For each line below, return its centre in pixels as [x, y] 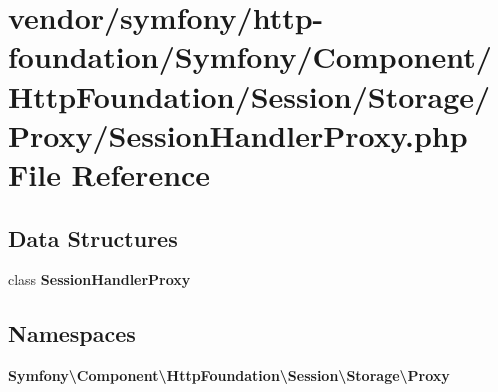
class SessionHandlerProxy [99, 279]
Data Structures [93, 237]
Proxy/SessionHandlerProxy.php [238, 134]
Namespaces [72, 333]
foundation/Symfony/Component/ [250, 56]
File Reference [109, 173]
